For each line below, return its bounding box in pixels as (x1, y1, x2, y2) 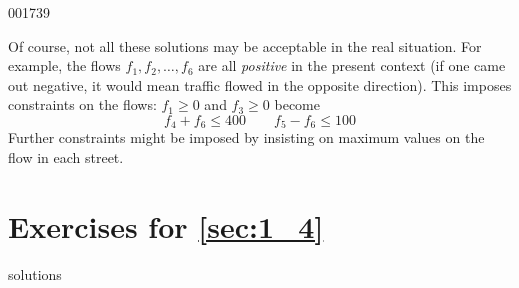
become (274, 94, 320, 115)
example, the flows (8, 55, 121, 76)
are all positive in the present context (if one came (198, 55, 506, 76)
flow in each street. (8, 147, 124, 168)
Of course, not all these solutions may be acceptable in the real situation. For (8, 35, 482, 56)
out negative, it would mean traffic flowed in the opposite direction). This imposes (8, 74, 512, 95)
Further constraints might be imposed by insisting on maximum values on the (8, 127, 485, 148)
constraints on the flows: (8, 94, 157, 115)
